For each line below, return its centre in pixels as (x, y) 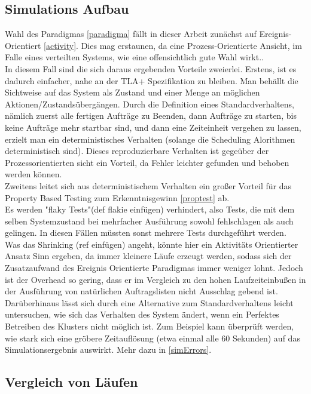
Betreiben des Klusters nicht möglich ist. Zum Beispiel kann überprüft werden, (150, 326)
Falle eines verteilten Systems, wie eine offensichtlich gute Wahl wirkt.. (134, 57)
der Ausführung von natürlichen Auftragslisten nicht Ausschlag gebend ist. (141, 291)
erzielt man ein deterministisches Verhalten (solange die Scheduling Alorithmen (150, 139)
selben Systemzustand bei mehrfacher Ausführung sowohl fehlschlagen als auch (149, 221)
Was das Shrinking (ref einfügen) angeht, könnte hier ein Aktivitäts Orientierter (152, 244)
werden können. (33, 174)
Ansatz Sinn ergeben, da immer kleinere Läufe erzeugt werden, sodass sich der (148, 256)
